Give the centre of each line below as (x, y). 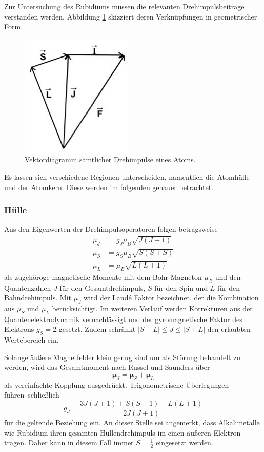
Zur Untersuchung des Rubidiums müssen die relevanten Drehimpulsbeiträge (124, 6)
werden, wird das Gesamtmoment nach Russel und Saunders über (107, 367)
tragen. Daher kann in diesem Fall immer (69, 442)
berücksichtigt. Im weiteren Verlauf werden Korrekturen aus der (152, 308)
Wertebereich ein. (32, 340)
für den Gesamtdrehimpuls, (103, 287)
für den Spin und (181, 287)
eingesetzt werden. (185, 442)
